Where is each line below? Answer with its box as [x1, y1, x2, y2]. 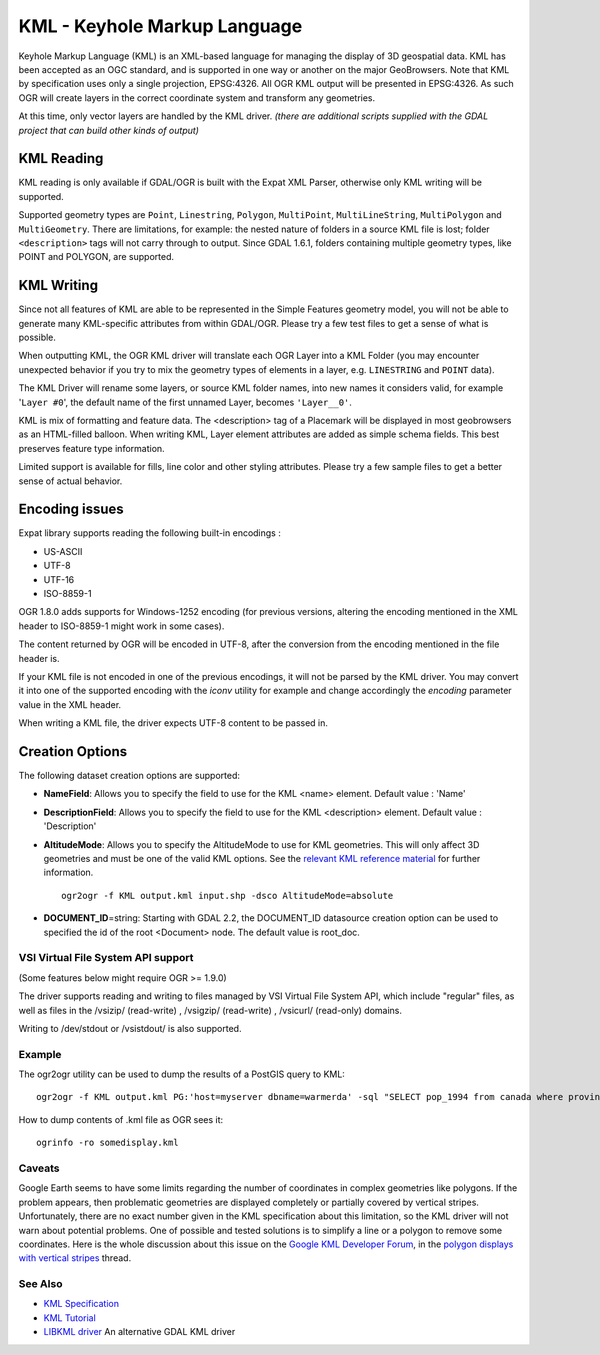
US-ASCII [43, 545, 83, 557]
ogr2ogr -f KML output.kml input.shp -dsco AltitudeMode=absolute [61, 890, 394, 901]
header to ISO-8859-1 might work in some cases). [18, 620, 225, 632]
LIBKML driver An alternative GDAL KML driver [43, 1326, 236, 1338]
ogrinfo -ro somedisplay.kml [36, 1137, 179, 1149]
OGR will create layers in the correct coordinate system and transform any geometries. [18, 91, 376, 104]
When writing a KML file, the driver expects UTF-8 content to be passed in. [18, 717, 329, 729]
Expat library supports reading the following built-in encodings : [18, 527, 282, 539]
